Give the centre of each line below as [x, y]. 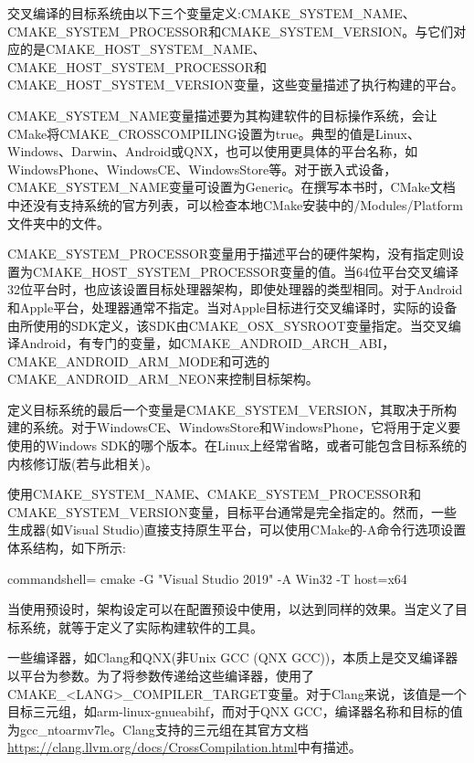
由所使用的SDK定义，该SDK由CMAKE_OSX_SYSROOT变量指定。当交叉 [228, 325]
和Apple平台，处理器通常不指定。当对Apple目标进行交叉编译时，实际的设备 [232, 307]
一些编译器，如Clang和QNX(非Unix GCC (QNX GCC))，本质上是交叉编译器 [233, 657]
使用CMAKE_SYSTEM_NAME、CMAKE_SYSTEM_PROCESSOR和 [214, 494]
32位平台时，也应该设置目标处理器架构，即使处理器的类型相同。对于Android [235, 289]
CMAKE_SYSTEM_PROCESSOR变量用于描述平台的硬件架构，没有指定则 [230, 254]
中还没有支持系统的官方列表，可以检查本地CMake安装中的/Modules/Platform [235, 204]
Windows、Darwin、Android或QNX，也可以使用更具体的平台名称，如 [213, 151]
